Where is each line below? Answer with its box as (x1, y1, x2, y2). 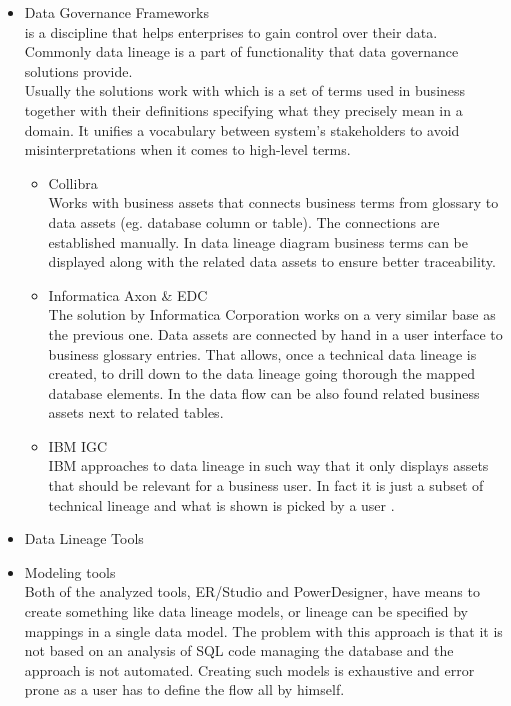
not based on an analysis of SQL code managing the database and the (24, 640, 454, 661)
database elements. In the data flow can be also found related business (48, 382, 480, 403)
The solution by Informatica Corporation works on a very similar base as (48, 304, 496, 325)
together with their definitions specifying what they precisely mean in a (24, 99, 463, 120)
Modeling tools (24, 561, 116, 582)
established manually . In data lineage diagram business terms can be (48, 231, 468, 252)
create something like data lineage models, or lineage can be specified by (24, 601, 469, 622)
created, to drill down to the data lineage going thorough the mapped (48, 363, 475, 384)
